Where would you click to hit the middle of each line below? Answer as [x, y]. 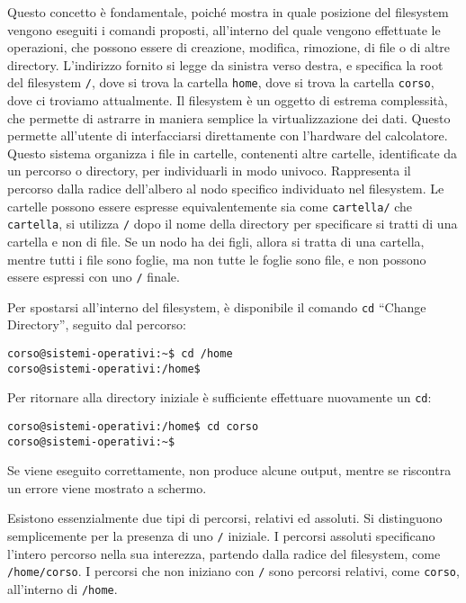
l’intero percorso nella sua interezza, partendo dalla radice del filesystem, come [224, 553]
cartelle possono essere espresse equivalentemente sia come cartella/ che [210, 206]
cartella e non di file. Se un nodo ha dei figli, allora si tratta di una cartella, [216, 241]
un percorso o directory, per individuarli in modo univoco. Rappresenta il [209, 171]
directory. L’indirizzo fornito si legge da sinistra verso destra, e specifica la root [225, 64]
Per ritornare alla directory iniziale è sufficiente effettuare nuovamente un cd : [220, 397]
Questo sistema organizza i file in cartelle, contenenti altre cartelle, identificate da [233, 153]
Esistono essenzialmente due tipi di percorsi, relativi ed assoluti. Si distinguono [225, 518]
